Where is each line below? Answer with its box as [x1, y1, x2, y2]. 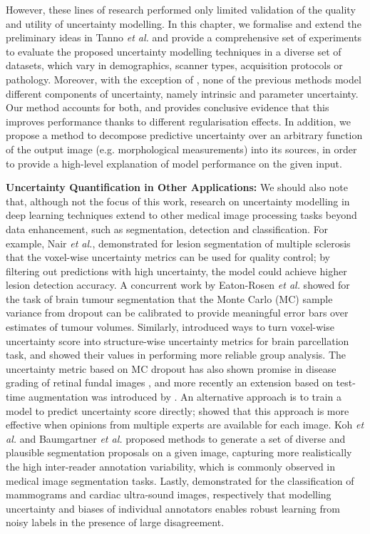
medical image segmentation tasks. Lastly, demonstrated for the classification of [6, 473, 354, 488]
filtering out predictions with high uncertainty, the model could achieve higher [6, 263, 347, 278]
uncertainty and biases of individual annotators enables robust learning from [6, 500, 340, 515]
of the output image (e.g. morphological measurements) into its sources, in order [6, 141, 357, 156]
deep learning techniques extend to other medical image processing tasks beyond [6, 207, 357, 222]
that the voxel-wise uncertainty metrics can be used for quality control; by [6, 250, 330, 265]
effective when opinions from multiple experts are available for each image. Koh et [6, 417, 364, 432]
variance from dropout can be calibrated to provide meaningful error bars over [6, 305, 349, 320]
